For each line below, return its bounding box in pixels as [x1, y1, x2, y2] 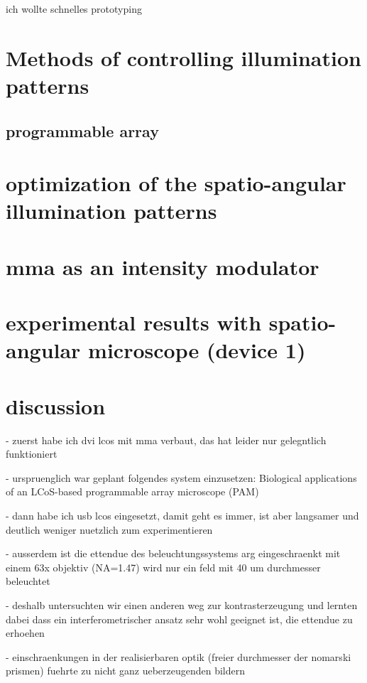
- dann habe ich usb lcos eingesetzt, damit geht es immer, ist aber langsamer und [6, 507, 359, 522]
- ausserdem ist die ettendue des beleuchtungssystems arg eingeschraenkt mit [6, 546, 341, 561]
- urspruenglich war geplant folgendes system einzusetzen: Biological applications [6, 470, 357, 485]
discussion [6, 391, 106, 420]
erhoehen [6, 625, 45, 640]
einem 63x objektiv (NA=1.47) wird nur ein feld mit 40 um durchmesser [6, 559, 321, 574]
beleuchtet [6, 574, 50, 588]
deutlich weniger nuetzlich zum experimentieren [6, 522, 213, 537]
